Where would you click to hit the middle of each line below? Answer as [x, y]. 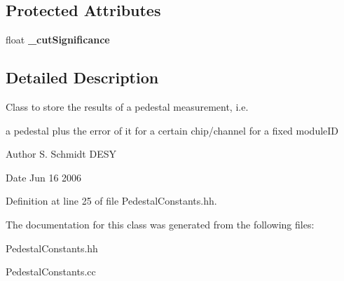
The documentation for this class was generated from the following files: [160, 224]
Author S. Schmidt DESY [61, 154]
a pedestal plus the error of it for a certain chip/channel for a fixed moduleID [172, 130]
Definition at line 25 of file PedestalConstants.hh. [111, 201]
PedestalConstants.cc [51, 272]
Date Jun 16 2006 [44, 177]
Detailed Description [82, 77]
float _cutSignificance [58, 40]
